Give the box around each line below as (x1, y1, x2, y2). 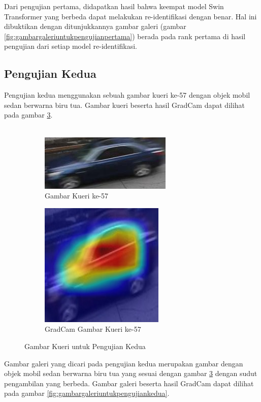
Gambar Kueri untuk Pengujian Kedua (24, 340, 146, 351)
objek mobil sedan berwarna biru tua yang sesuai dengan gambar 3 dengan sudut (4, 368, 257, 379)
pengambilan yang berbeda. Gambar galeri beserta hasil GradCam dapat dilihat (4, 378, 254, 388)
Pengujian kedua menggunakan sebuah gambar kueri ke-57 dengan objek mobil (4, 90, 250, 100)
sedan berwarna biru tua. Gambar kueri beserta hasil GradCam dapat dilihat (4, 99, 245, 110)
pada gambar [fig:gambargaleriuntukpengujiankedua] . (4, 388, 170, 398)
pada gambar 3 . (4, 109, 53, 120)
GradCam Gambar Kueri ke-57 (45, 324, 141, 334)
